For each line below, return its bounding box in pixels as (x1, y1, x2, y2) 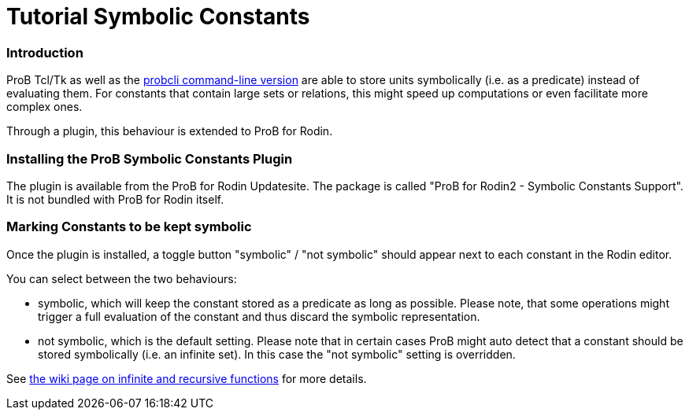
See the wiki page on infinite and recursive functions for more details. (6, 371, 367, 385)
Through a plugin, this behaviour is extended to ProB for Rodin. (6, 124, 333, 138)
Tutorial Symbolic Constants (6, 3, 310, 30)
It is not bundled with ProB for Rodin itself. (6, 192, 224, 206)
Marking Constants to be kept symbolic (6, 219, 252, 235)
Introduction (6, 44, 83, 61)
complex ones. (6, 100, 83, 114)
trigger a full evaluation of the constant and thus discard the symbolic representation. (38, 309, 480, 323)
